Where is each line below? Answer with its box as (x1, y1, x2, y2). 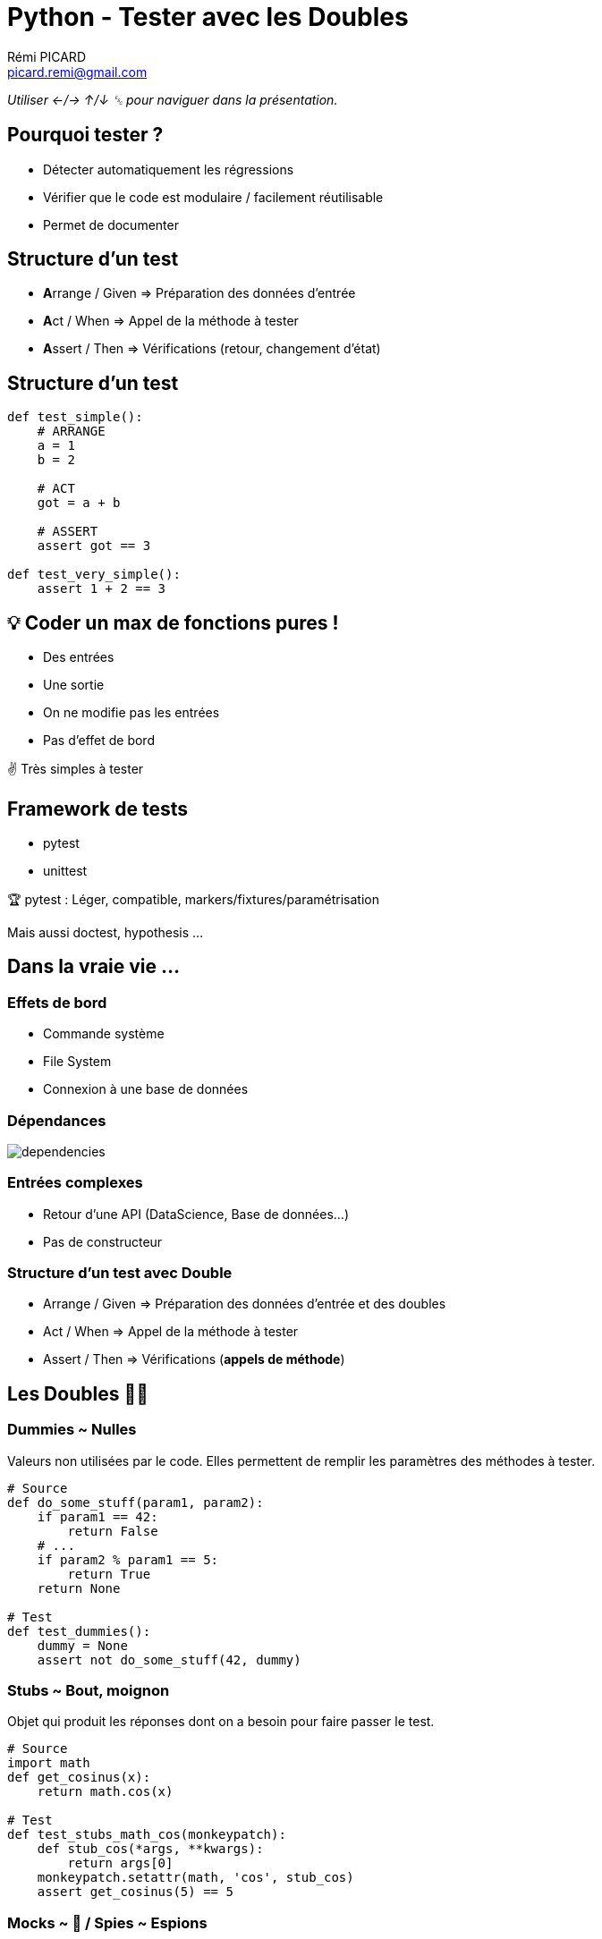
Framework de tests (7, 797, 189, 820)
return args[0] (67, 1856, 174, 1871)
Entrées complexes (7, 1173, 143, 1192)
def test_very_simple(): (7, 567, 181, 582)
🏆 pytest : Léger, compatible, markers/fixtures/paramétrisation (7, 891, 379, 907)
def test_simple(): (7, 410, 143, 425)
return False (67, 1523, 158, 1538)
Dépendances (7, 1111, 106, 1130)
